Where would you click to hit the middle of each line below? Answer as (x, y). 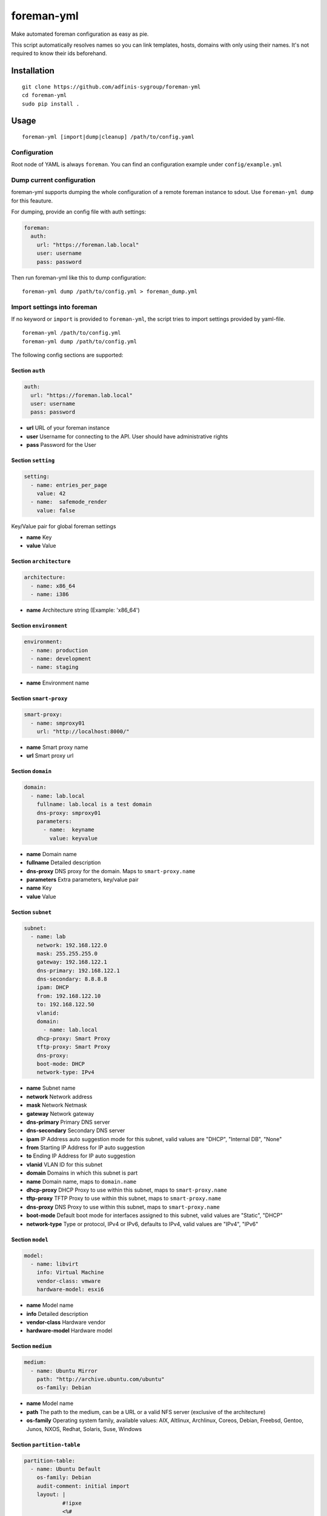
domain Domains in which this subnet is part (82, 1173)
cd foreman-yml (45, 95)
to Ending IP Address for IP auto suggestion (81, 1156)
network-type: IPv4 (66, 1072)
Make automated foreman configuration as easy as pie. (80, 34)
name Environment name (58, 683)
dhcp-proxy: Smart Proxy (74, 1038)
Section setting (33, 460)
